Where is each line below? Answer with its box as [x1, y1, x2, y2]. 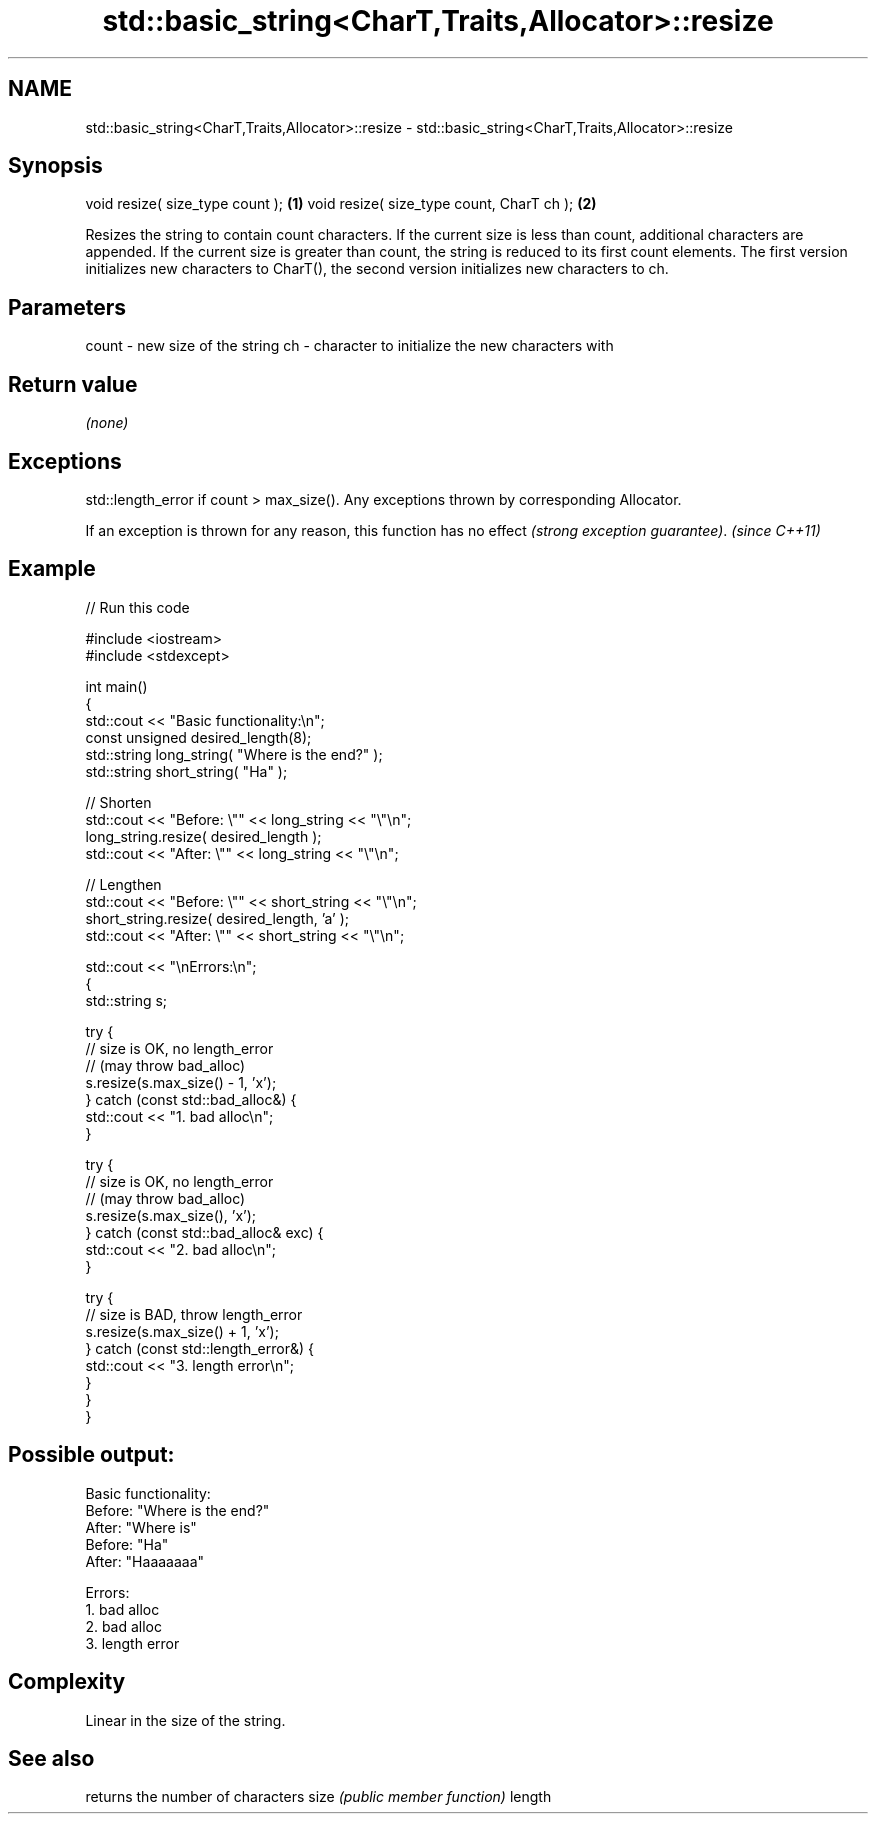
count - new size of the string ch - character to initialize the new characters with [85, 337, 614, 355]
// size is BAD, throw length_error [85, 1305, 303, 1323]
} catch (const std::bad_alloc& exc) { [85, 1223, 324, 1241]
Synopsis [8, 153, 103, 179]
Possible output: [8, 1442, 175, 1468]
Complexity [8, 1669, 126, 1695]
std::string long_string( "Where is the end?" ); [85, 745, 383, 763]
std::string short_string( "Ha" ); [85, 762, 288, 780]
